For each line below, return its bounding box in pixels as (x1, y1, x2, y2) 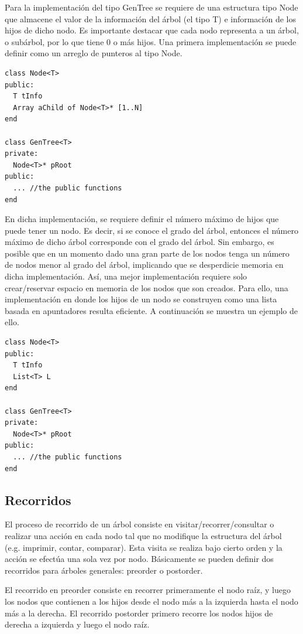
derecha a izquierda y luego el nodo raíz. (5, 618, 150, 630)
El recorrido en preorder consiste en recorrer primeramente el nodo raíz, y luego (5, 584, 291, 596)
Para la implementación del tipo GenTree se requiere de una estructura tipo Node (5, 1, 298, 13)
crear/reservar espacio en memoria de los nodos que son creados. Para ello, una (5, 281, 288, 294)
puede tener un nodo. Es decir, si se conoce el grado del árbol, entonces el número (5, 224, 298, 236)
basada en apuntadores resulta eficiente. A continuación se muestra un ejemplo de (5, 304, 298, 316)
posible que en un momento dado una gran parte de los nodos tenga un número (5, 247, 290, 259)
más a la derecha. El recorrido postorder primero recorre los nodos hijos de (5, 606, 273, 619)
